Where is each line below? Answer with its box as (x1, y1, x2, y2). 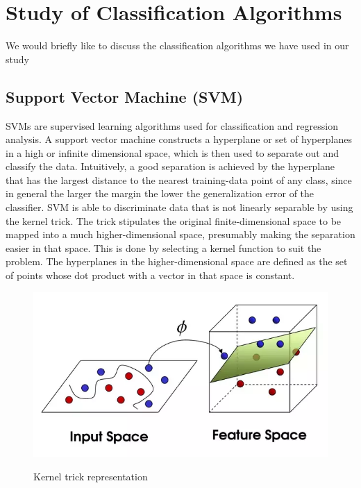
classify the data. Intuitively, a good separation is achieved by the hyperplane (6, 159, 335, 174)
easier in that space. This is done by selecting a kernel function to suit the (6, 240, 321, 255)
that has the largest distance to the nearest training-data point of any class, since (6, 172, 352, 187)
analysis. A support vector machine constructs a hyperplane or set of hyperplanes (6, 132, 352, 146)
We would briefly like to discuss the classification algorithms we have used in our (6, 38, 349, 53)
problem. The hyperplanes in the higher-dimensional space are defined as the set (6, 254, 348, 269)
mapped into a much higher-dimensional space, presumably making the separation (6, 227, 355, 242)
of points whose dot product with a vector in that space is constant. (6, 268, 295, 283)
